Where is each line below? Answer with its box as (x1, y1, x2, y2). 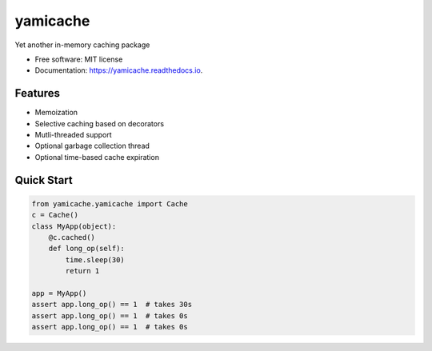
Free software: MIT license (34, 54, 123, 64)
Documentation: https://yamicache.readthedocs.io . (34, 66, 203, 75)
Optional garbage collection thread (34, 141, 150, 151)
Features (14, 86, 60, 100)
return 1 (65, 266, 100, 276)
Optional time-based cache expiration (34, 152, 160, 162)
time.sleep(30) (65, 255, 126, 264)
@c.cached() (48, 233, 96, 241)
